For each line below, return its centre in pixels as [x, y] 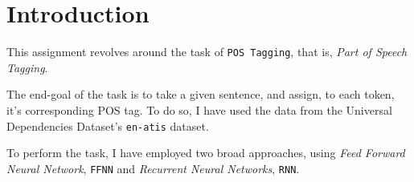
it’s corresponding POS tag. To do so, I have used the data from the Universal [199, 109]
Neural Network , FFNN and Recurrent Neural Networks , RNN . [153, 168]
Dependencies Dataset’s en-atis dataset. [108, 125]
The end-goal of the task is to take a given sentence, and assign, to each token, [201, 94]
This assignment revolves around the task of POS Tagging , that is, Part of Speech [207, 52]
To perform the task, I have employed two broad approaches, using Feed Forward [206, 153]
